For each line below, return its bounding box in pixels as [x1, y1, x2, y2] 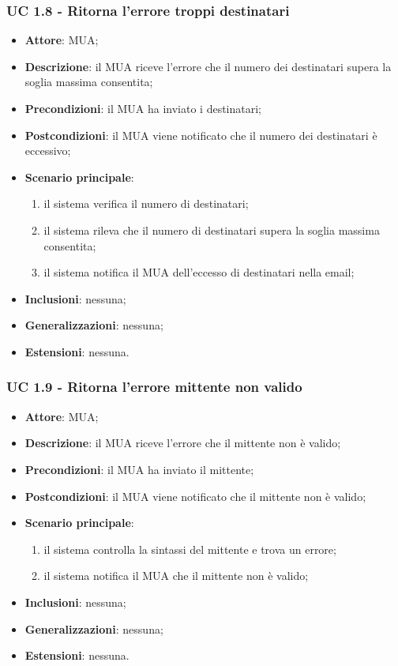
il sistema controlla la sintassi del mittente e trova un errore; [43, 540, 336, 557]
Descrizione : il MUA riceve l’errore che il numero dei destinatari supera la [24, 58, 392, 74]
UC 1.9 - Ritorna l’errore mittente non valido [6, 377, 302, 397]
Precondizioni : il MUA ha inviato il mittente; [24, 461, 254, 477]
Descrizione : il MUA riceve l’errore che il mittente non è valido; [24, 435, 341, 451]
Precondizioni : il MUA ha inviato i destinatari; [24, 100, 261, 116]
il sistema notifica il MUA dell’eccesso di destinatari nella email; [43, 264, 355, 280]
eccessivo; [24, 142, 71, 159]
